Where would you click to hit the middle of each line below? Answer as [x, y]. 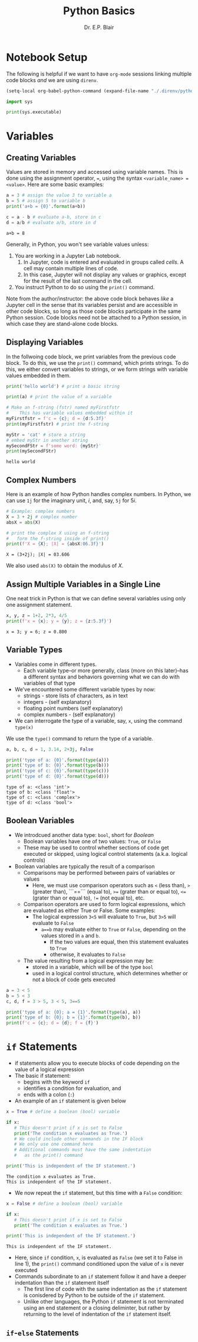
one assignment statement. [39, 605]
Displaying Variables [45, 342]
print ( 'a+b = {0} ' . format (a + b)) [46, 206]
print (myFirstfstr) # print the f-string [58, 424]
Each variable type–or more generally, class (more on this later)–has [106, 670]
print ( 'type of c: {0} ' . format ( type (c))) [58, 771]
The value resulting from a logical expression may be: [88, 961]
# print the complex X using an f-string [58, 533]
